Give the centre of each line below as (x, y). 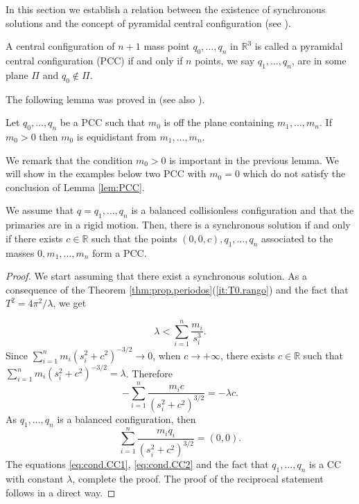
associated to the (297, 238)
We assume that (40, 210)
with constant (35, 479)
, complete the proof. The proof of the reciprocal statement (198, 479)
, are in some (319, 60)
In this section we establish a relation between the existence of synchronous (166, 9)
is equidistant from (116, 136)
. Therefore (149, 373)
